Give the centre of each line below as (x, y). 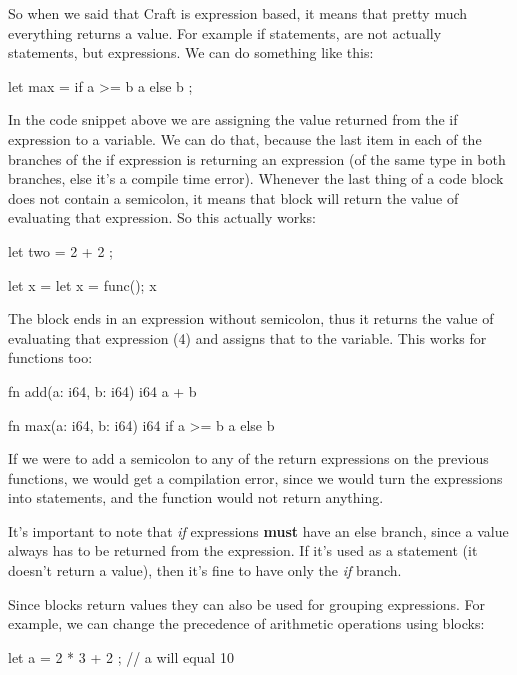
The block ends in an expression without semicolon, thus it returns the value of (251, 318)
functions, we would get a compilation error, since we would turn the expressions (255, 477)
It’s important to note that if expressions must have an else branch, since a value (258, 530)
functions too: (50, 357)
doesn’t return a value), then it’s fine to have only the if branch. (205, 570)
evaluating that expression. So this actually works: (162, 217)
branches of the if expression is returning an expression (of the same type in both (257, 158)
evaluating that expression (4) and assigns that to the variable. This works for (247, 337)
